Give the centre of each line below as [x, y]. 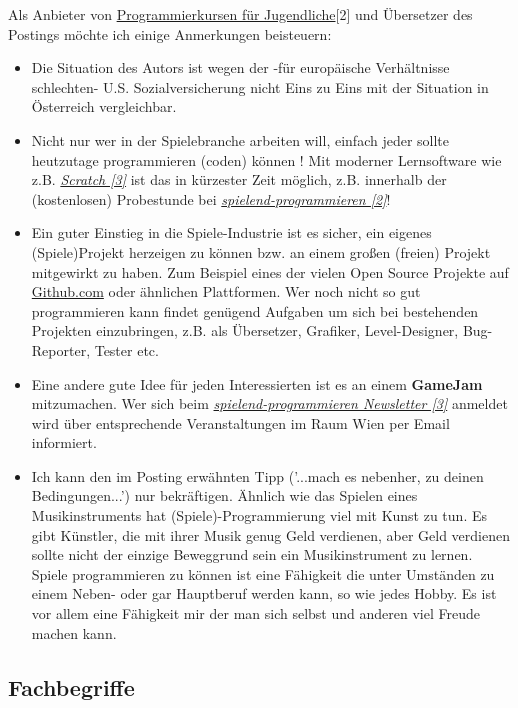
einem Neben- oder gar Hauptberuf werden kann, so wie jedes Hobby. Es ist [264, 593]
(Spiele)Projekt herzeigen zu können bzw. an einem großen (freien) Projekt [261, 251]
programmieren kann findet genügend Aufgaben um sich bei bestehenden [255, 310]
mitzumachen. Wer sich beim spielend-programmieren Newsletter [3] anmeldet [269, 403]
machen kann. [74, 632]
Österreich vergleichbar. [104, 106]
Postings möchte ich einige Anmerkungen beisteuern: [170, 33]
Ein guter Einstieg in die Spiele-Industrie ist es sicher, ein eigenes [231, 232]
